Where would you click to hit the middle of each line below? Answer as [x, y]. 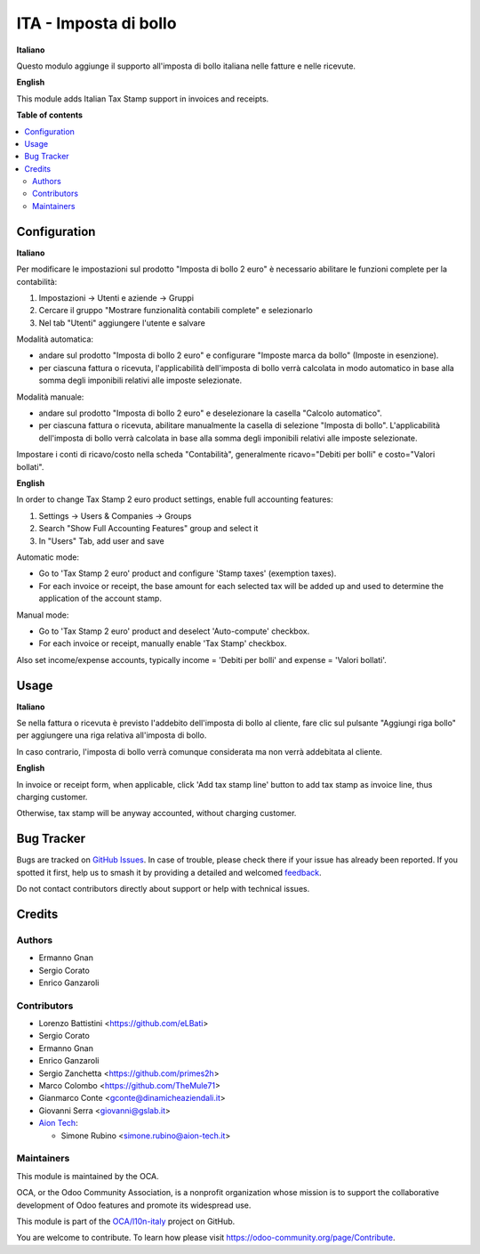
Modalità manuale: [50, 397]
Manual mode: [43, 615]
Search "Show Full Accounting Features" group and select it [148, 529]
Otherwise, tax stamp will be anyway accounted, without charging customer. [156, 813]
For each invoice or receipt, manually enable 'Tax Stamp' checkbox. [163, 643]
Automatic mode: [48, 557]
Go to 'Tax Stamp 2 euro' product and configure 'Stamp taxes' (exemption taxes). [188, 573]
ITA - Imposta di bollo [96, 23]
